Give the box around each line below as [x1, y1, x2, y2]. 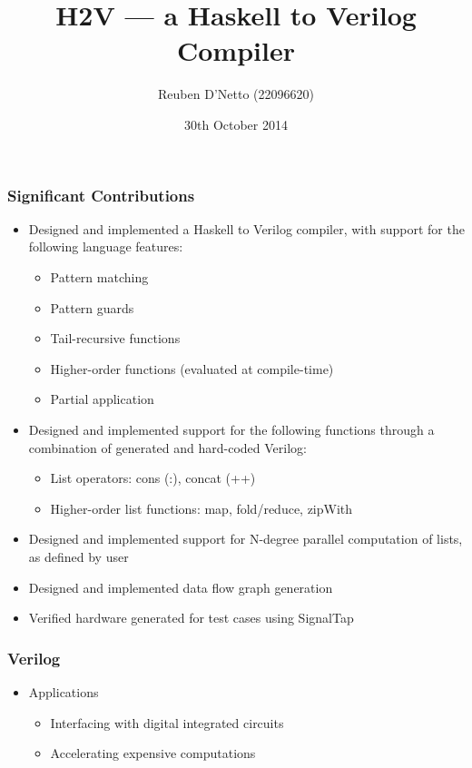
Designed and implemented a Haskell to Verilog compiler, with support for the [28, 219, 465, 238]
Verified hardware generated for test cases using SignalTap [28, 608, 354, 627]
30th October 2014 [184, 114, 288, 133]
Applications [28, 682, 99, 701]
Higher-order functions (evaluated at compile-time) [50, 359, 334, 378]
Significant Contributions [7, 183, 195, 206]
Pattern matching [50, 267, 149, 286]
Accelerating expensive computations [50, 743, 256, 763]
